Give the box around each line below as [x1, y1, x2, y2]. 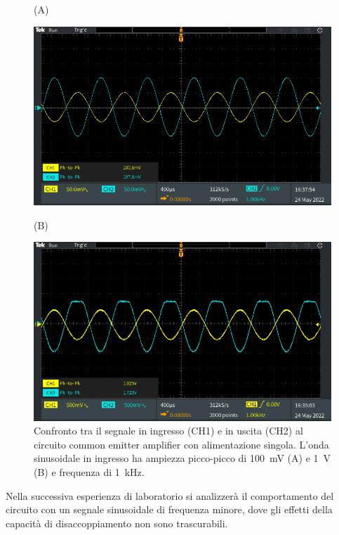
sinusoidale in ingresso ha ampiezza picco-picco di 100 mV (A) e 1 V [34, 451, 331, 465]
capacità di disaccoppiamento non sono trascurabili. [6, 515, 228, 530]
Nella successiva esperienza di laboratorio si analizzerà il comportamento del [6, 488, 334, 503]
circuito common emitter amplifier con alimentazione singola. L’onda [34, 437, 329, 451]
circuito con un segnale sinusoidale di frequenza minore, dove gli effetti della [6, 502, 333, 517]
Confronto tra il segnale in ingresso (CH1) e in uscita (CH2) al [34, 423, 303, 438]
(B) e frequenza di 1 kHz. [34, 464, 145, 479]
